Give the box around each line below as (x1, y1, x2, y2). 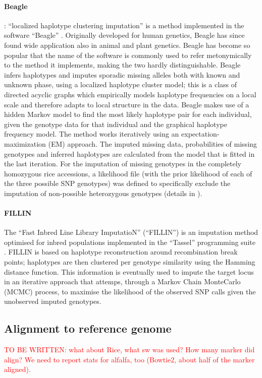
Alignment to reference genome (4, 321, 172, 336)
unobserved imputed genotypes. (4, 296, 101, 306)
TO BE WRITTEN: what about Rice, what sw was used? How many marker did (4, 344, 255, 355)
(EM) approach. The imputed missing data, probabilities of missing (48, 138, 257, 149)
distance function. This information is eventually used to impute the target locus (4, 266, 254, 277)
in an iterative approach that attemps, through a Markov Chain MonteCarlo (4, 276, 241, 287)
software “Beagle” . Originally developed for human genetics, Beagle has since (4, 30, 245, 40)
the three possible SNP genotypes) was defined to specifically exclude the (4, 178, 231, 188)
